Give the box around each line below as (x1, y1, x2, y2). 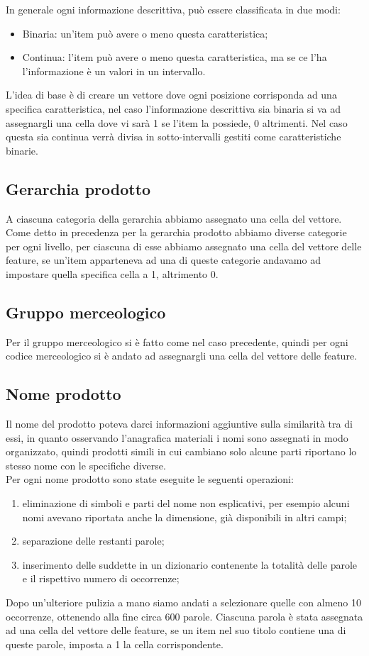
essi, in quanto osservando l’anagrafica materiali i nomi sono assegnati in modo (6, 430, 348, 445)
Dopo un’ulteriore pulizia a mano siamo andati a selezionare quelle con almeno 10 (6, 595, 361, 610)
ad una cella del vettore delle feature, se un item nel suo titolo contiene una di (6, 623, 346, 638)
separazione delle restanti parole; (22, 533, 165, 548)
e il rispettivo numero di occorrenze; (22, 571, 180, 586)
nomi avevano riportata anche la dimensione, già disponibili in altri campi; (22, 509, 347, 524)
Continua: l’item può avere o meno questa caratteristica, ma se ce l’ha (22, 50, 327, 65)
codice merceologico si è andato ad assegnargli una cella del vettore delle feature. (6, 348, 357, 363)
